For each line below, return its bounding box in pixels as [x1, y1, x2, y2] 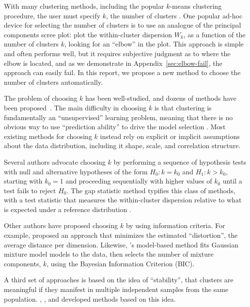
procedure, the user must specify [4, 10, 101, 20]
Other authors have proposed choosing [4, 220, 118, 230]
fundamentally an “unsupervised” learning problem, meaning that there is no [4, 112, 233, 122]
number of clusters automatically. [4, 77, 103, 87]
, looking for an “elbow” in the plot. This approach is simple [64, 39, 244, 49]
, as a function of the [183, 29, 246, 39]
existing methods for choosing [4, 131, 92, 141]
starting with [4, 176, 43, 186]
